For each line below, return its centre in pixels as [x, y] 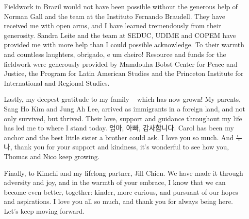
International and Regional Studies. [57, 82]
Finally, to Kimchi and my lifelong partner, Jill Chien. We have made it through [124, 173]
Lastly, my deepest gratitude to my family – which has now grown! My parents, [122, 99]
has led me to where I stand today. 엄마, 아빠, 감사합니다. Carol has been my [119, 128]
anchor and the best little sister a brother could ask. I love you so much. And [119, 137]
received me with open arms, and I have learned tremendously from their [113, 26]
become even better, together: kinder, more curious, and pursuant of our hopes [121, 192]
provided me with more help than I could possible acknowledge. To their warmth [124, 45]
